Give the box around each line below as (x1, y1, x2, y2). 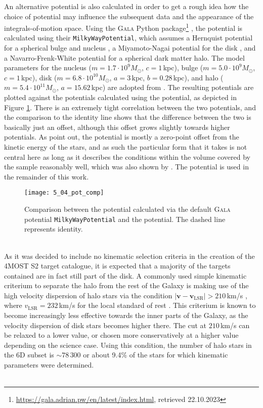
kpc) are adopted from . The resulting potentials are (91, 82, 254, 93)
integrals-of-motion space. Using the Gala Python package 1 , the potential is (4, 21, 243, 33)
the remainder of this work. (4, 171, 89, 182)
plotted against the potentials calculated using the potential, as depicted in (4, 92, 237, 103)
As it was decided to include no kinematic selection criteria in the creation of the (4, 250, 255, 261)
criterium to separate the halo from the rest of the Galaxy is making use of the (4, 280, 249, 291)
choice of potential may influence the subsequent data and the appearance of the (4, 11, 254, 21)
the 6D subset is (4, 349, 54, 360)
